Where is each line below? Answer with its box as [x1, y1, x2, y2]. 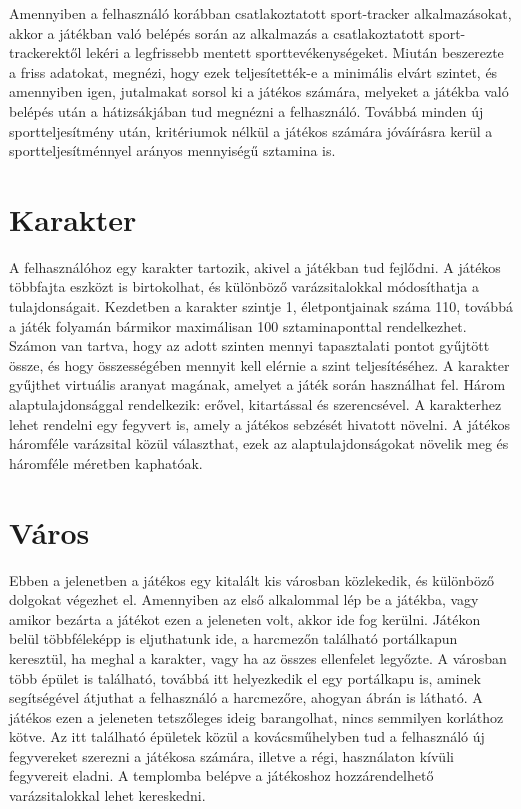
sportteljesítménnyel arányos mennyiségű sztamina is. [9, 140, 336, 161]
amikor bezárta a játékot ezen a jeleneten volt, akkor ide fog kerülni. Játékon [9, 608, 481, 629]
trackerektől [9, 42, 82, 63]
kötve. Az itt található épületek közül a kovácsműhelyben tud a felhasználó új [9, 726, 485, 747]
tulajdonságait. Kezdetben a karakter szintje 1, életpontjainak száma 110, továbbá [9, 296, 513, 317]
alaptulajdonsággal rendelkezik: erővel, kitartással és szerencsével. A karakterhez [9, 394, 502, 415]
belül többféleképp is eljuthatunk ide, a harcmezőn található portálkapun [9, 628, 458, 649]
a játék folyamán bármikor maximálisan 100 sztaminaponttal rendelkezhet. [9, 315, 467, 336]
